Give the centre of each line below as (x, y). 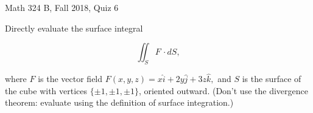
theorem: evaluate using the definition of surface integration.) (119, 102)
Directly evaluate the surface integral (74, 28)
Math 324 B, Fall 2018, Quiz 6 (62, 7)
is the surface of (272, 79)
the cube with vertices (46, 90)
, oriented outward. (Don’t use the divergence (223, 90)
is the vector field (70, 79)
